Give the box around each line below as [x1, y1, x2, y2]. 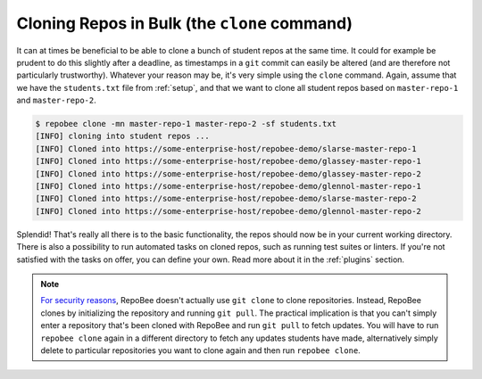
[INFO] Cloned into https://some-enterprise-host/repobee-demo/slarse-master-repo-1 [35, 144, 417, 153]
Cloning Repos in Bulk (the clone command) [16, 13, 353, 33]
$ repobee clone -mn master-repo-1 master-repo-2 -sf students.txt [35, 119, 337, 129]
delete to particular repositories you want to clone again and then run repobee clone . [40, 344, 361, 356]
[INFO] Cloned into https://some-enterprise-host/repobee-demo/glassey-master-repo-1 [35, 156, 421, 167]
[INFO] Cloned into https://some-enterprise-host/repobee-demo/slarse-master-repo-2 [35, 194, 417, 204]
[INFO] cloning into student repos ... [35, 131, 210, 142]
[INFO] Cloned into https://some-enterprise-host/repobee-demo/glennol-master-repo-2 [35, 206, 421, 216]
